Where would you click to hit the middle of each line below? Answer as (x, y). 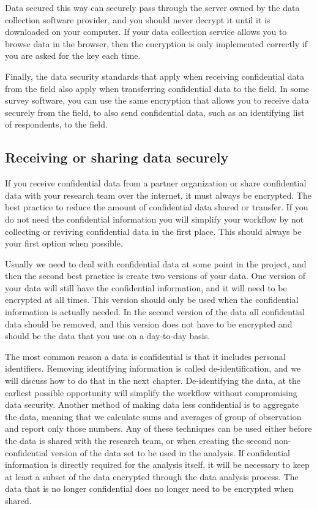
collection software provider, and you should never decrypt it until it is (138, 19)
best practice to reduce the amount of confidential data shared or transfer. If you (157, 207)
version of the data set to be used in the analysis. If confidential (170, 452)
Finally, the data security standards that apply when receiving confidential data (155, 76)
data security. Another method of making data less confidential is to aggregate (152, 404)
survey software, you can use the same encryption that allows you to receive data (157, 100)
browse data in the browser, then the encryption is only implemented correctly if (156, 43)
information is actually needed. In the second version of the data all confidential (155, 312)
